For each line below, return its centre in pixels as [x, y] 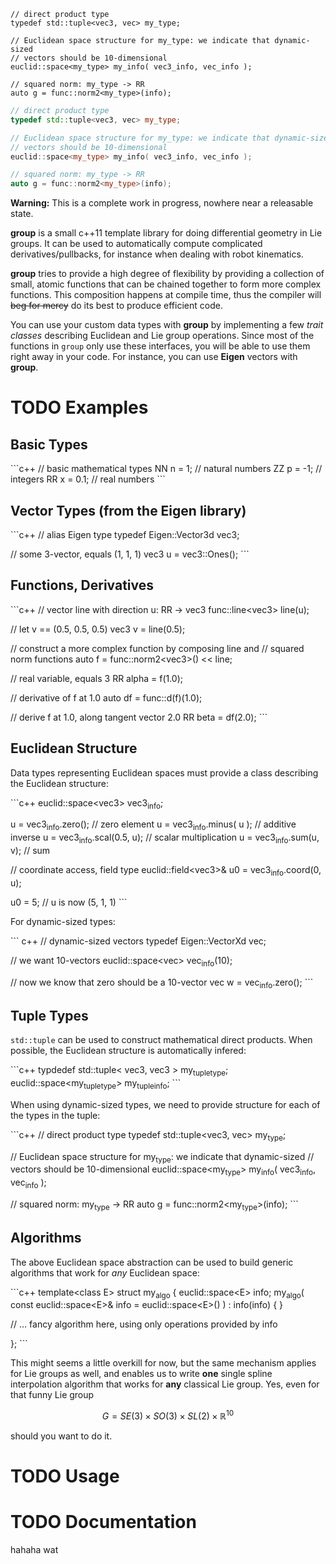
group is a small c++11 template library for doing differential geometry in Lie [166, 233]
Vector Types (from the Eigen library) [128, 510]
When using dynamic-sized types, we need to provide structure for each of [165, 1104]
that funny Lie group [52, 1395]
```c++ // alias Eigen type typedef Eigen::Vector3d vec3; [125, 534]
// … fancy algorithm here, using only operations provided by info [144, 1324]
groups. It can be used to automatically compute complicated [136, 244]
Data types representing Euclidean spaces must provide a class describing [164, 772]
